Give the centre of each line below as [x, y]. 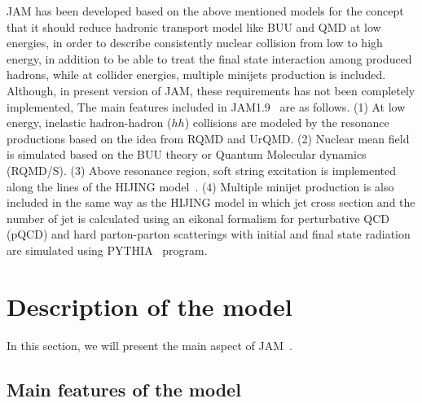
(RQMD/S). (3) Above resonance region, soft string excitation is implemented [201, 170]
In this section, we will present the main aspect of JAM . [149, 345]
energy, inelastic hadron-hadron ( [89, 123]
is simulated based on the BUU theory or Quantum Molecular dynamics [187, 154]
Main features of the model [124, 389]
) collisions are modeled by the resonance [287, 123]
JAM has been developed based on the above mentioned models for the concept [205, 11]
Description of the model [149, 306]
